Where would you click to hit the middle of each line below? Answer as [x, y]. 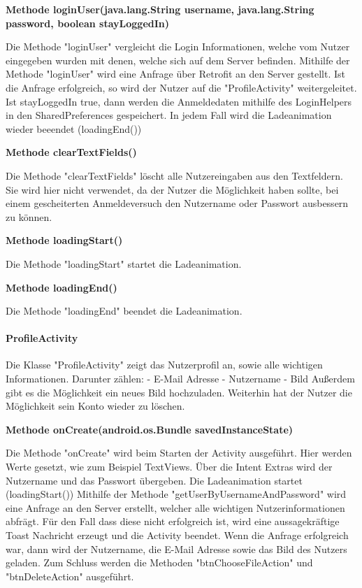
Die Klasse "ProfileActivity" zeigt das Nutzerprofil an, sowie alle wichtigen [164, 365]
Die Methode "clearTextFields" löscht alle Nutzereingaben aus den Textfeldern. [174, 175]
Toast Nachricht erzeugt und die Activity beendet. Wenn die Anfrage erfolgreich [177, 535]
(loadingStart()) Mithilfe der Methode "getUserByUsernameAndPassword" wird [176, 494]
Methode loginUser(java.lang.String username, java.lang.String [160, 9]
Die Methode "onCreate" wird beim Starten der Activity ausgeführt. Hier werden [179, 453]
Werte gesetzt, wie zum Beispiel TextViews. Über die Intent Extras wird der [169, 467]
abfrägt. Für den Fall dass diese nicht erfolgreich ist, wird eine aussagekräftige [173, 521]
